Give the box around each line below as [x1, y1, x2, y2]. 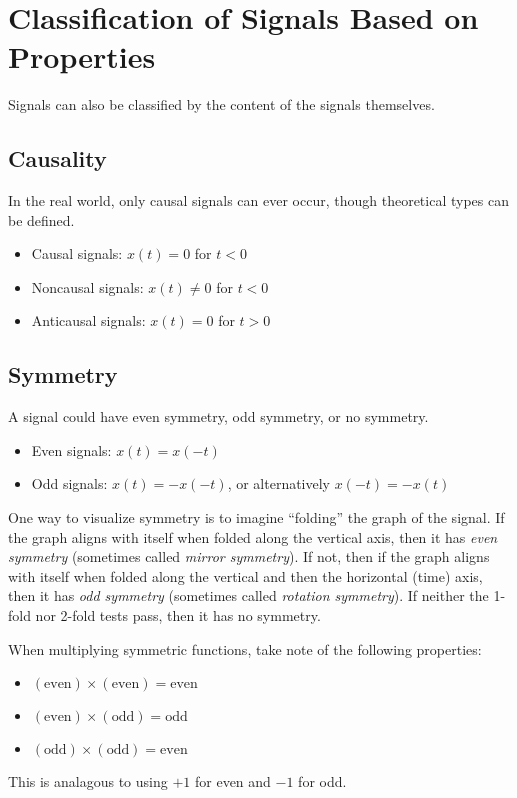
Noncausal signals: [31, 276, 144, 297]
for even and [194, 771, 271, 792]
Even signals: [31, 439, 112, 460]
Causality [8, 143, 107, 174]
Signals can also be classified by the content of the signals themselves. [8, 94, 435, 115]
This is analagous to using [8, 771, 168, 792]
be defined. [8, 209, 75, 230]
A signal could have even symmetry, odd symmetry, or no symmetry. [8, 406, 429, 427]
